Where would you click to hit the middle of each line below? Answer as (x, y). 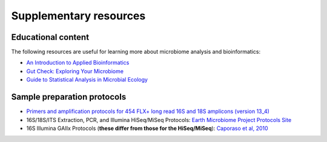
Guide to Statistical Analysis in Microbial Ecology (87, 80)
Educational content (50, 37)
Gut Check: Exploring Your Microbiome (75, 71)
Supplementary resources (78, 16)
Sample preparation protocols (69, 97)
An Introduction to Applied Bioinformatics (78, 63)
